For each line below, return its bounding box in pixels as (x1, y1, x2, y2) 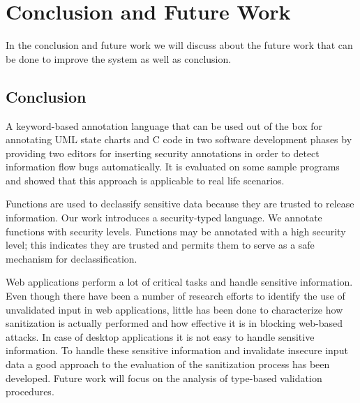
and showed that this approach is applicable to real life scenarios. (6, 173, 285, 187)
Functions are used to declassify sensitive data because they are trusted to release (6, 196, 354, 211)
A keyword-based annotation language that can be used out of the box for (6, 118, 323, 133)
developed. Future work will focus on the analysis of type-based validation (6, 370, 322, 385)
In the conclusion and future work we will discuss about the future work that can (6, 38, 353, 52)
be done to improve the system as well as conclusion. (6, 51, 232, 66)
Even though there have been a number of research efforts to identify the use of (6, 288, 345, 303)
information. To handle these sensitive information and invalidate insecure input (6, 343, 348, 358)
